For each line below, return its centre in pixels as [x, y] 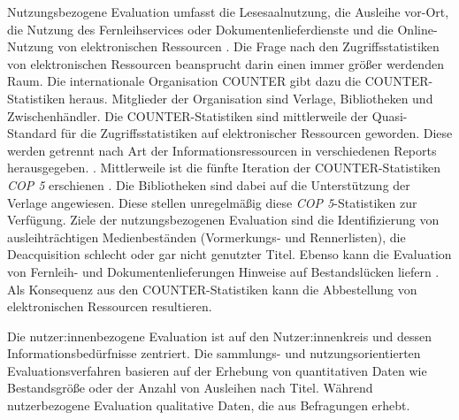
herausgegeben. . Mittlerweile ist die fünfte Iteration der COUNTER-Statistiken [224, 168]
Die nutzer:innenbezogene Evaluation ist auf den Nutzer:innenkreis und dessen [219, 336]
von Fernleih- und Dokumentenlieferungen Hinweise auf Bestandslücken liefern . [223, 271]
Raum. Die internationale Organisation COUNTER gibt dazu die [184, 81]
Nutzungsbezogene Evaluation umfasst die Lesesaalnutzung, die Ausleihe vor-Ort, [228, 11]
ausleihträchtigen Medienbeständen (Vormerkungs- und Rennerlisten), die [207, 237]
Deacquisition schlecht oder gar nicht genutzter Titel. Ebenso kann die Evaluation [229, 254]
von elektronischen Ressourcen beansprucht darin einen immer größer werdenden [226, 63]
